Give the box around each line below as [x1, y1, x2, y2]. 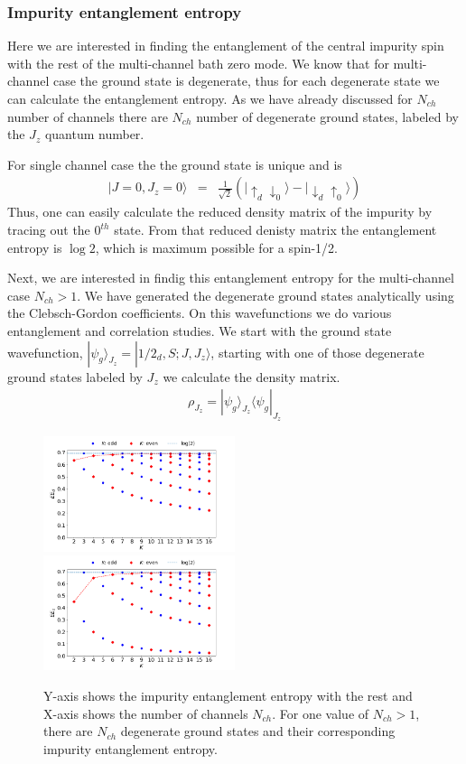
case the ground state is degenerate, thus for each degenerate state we [52, 71, 440, 90]
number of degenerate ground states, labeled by [196, 107, 459, 126]
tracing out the [7, 220, 90, 238]
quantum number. [44, 125, 144, 144]
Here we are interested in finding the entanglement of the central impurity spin [7, 36, 444, 55]
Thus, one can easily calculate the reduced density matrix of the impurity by [7, 202, 433, 221]
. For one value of [272, 703, 369, 722]
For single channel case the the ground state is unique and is [7, 154, 342, 173]
